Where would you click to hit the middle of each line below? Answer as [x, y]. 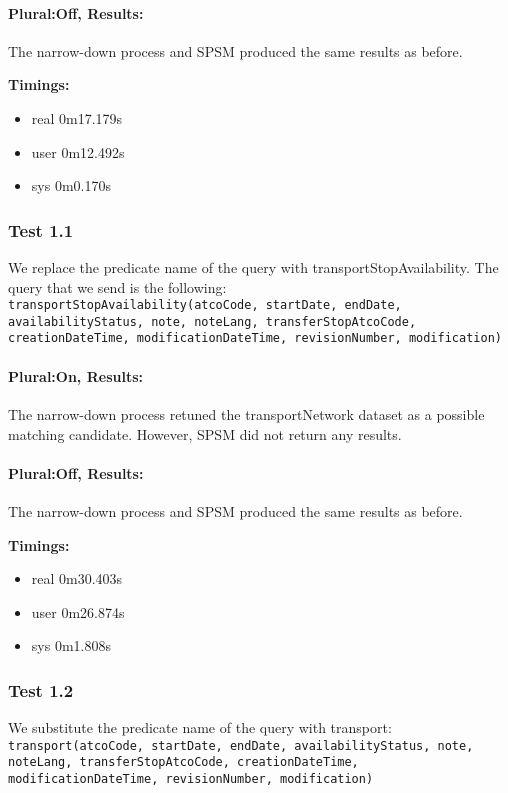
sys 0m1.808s [71, 645]
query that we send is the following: [117, 286]
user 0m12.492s [78, 151]
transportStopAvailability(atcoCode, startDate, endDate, [205, 305]
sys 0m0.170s [71, 185]
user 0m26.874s [78, 611]
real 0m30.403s [77, 578]
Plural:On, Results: [75, 375]
